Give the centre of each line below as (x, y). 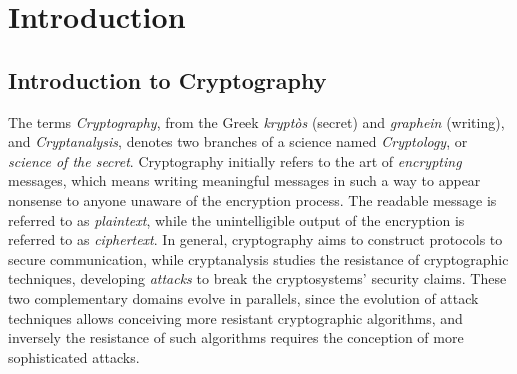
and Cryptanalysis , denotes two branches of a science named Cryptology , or (238, 141)
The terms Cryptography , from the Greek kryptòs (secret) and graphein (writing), (256, 121)
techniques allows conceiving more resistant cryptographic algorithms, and (235, 317)
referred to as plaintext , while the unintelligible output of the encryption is (236, 219)
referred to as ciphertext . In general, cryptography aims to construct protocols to (255, 239)
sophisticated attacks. (74, 356)
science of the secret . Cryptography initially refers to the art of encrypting (235, 160)
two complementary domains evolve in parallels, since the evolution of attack (243, 297)
